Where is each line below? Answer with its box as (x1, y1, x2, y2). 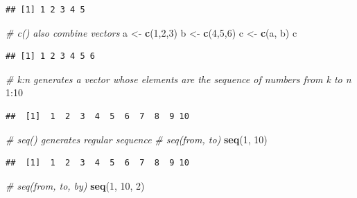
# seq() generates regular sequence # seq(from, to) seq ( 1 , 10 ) (6, 132, 268, 146)
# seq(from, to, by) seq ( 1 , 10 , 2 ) (6, 178, 145, 192)
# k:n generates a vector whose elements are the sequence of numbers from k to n (6, 71, 351, 86)
